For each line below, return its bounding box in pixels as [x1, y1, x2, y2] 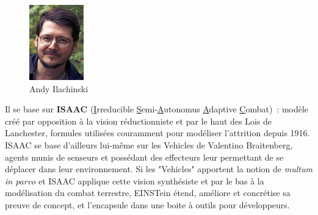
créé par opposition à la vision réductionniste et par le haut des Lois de [5, 114, 272, 127]
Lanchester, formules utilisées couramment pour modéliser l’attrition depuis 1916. [5, 126, 310, 139]
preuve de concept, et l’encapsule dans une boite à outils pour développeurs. [5, 198, 290, 211]
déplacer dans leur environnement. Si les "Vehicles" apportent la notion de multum [5, 162, 313, 175]
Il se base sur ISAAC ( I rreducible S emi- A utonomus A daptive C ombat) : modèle [5, 103, 309, 115]
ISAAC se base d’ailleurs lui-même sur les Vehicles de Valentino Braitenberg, [5, 138, 293, 151]
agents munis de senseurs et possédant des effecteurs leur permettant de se [5, 150, 284, 163]
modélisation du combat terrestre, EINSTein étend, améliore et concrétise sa [5, 186, 291, 199]
